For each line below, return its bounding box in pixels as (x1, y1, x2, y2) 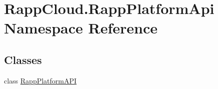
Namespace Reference (4, 17, 157, 38)
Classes (4, 51, 42, 67)
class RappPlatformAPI (4, 75, 77, 85)
